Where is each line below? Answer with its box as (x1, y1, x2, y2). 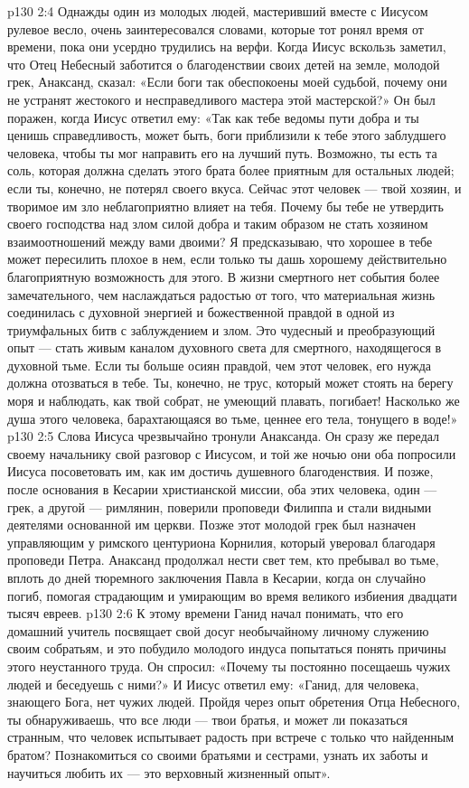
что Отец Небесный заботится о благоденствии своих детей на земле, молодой (7, 54, 440, 73)
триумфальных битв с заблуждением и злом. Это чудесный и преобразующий (7, 320, 436, 339)
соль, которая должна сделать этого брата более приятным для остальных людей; (7, 161, 455, 180)
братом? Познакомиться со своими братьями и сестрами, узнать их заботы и (7, 745, 428, 764)
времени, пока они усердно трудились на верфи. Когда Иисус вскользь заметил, (7, 37, 446, 56)
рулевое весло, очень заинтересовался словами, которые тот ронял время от (7, 19, 424, 38)
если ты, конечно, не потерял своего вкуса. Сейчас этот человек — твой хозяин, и (7, 178, 462, 197)
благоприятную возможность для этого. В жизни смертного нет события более (7, 267, 440, 286)
